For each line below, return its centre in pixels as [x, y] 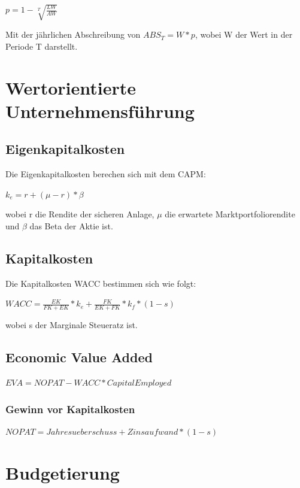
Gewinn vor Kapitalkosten [70, 409]
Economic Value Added [79, 357]
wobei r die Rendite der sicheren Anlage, [80, 214]
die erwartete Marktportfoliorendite [230, 214]
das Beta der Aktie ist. [71, 225]
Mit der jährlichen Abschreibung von [73, 34]
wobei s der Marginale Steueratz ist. [72, 325]
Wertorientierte [71, 87]
